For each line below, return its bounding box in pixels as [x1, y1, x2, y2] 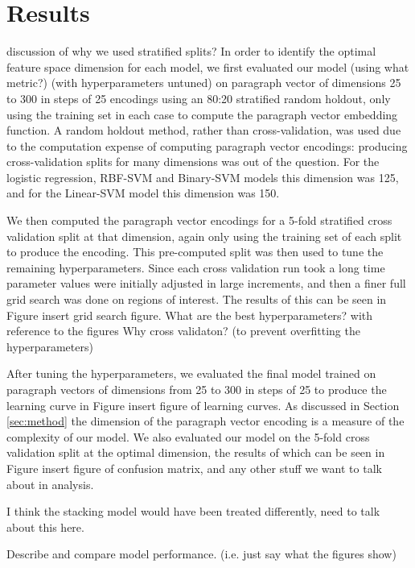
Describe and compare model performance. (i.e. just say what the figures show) [6, 545, 397, 562]
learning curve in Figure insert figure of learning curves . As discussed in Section [6, 396, 400, 413]
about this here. [6, 518, 84, 535]
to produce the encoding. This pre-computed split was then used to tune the [6, 243, 384, 260]
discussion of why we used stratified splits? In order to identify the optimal [6, 43, 376, 60]
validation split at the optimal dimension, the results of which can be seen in [6, 444, 385, 461]
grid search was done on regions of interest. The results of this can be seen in [6, 291, 387, 308]
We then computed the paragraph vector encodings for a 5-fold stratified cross [6, 212, 392, 229]
